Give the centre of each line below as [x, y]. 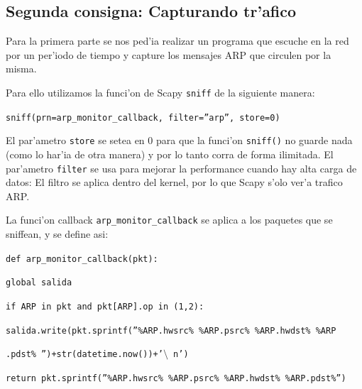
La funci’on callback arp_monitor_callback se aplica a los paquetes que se [169, 220]
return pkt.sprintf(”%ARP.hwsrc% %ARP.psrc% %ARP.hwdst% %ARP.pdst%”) [176, 378]
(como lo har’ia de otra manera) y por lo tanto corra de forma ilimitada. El [170, 154]
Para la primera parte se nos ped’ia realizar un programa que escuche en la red [177, 41]
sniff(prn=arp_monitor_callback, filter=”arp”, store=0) [143, 117]
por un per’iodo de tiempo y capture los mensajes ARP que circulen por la [169, 54]
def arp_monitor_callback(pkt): [82, 259]
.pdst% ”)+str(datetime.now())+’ [84, 355]
